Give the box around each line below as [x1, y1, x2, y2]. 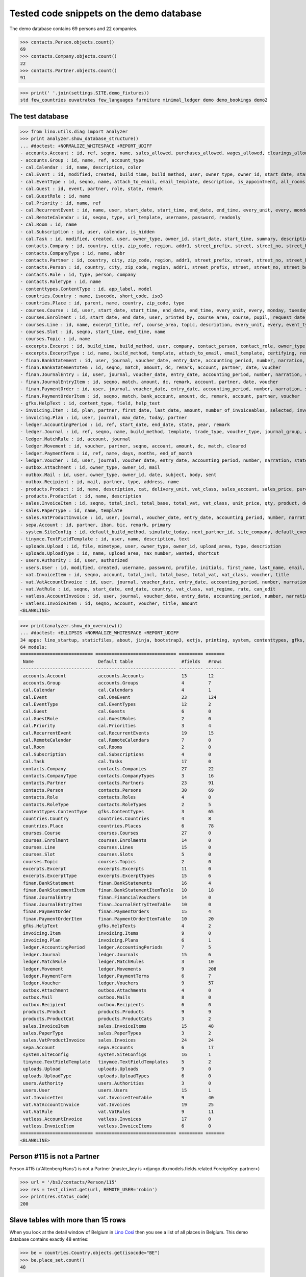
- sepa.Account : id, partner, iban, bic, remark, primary [20, 522, 171, 528]
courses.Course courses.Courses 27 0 [23, 830, 212, 836]
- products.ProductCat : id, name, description [20, 493, 141, 499]
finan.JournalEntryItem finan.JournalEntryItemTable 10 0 [23, 902, 212, 908]
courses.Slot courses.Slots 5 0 [23, 852, 212, 858]
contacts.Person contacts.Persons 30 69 [23, 787, 214, 793]
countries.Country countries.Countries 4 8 [23, 816, 212, 822]
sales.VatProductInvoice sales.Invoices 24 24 [23, 1037, 214, 1043]
